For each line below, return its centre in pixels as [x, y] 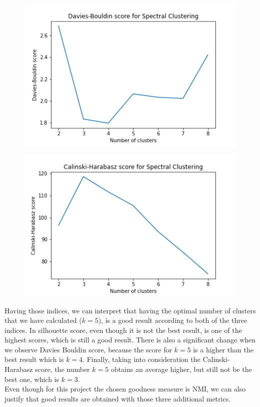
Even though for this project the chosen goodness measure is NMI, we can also [125, 389]
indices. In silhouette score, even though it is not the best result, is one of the [123, 330]
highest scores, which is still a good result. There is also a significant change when [130, 340]
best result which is [34, 359]
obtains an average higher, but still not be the [181, 369]
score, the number [62, 369]
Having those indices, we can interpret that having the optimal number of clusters [130, 310]
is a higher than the [223, 349]
